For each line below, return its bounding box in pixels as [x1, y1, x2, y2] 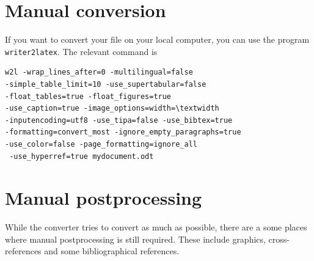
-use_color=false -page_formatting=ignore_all [5, 139, 197, 149]
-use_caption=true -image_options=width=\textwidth [5, 104, 219, 113]
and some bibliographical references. [44, 244, 180, 257]
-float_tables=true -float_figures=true [5, 92, 172, 101]
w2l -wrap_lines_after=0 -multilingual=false [5, 68, 193, 77]
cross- [268, 232, 290, 245]
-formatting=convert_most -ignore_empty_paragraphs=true [5, 128, 241, 137]
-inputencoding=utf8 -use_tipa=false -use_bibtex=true [5, 116, 233, 125]
